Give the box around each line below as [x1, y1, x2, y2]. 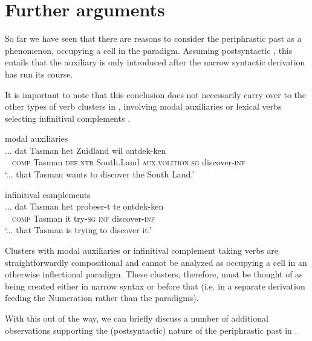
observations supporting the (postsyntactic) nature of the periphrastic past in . [5, 323, 297, 336]
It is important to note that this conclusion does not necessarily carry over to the [5, 88, 307, 101]
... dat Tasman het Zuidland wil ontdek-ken [5, 144, 166, 156]
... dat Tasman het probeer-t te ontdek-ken [5, 200, 164, 213]
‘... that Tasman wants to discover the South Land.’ [5, 168, 195, 180]
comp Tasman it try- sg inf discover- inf [11, 211, 155, 224]
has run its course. [5, 67, 73, 80]
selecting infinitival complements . [5, 111, 131, 124]
